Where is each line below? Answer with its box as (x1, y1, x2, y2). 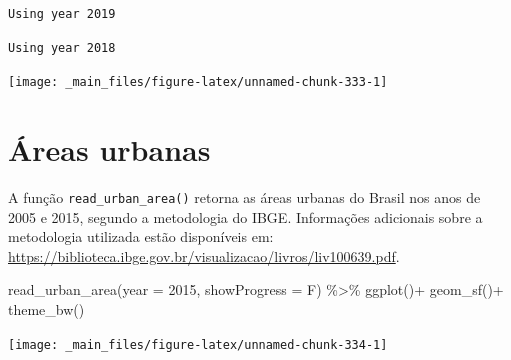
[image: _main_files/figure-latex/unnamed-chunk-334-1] (8, 337, 388, 352)
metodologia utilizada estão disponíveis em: (8, 226, 274, 247)
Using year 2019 (8, 7, 116, 21)
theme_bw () (8, 299, 85, 319)
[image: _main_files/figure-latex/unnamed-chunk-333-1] (8, 75, 388, 90)
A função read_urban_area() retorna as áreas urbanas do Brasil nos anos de (8, 186, 481, 207)
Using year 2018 (8, 40, 116, 55)
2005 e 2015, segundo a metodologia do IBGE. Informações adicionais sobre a (8, 206, 483, 227)
